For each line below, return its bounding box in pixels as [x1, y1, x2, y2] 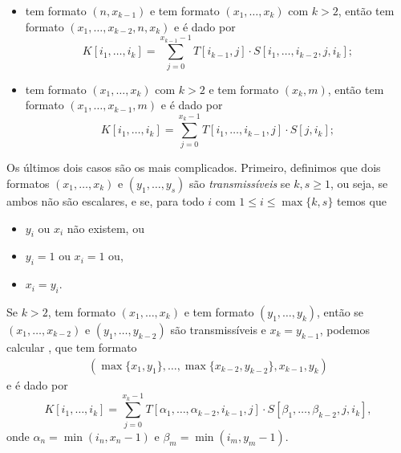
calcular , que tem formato [6, 339, 137, 356]
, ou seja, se [330, 175, 388, 192]
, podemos [319, 321, 371, 338]
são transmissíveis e [170, 321, 266, 338]
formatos [6, 175, 50, 192]
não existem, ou [67, 219, 144, 236]
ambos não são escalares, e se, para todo [6, 193, 205, 210]
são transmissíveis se [189, 175, 290, 192]
